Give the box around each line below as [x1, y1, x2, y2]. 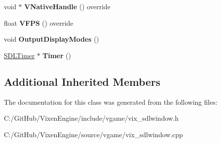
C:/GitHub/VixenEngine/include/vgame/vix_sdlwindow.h [4, 113, 179, 123]
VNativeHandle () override [24, 1, 110, 11]
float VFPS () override [4, 17, 74, 28]
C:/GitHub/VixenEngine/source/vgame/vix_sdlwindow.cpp [4, 129, 183, 139]
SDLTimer [4, 50, 35, 60]
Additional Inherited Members [4, 74, 160, 89]
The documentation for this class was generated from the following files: [4, 96, 218, 107]
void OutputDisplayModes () [4, 34, 99, 44]
